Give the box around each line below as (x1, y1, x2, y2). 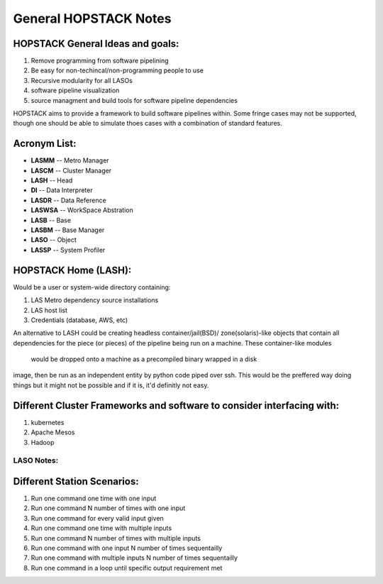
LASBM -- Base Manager (30, 226, 105, 234)
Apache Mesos (30, 428, 75, 436)
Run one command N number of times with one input (30, 504, 186, 512)
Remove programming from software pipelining (30, 57, 170, 65)
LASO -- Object (30, 236, 77, 244)
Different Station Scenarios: (13, 475, 139, 487)
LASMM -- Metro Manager (30, 156, 109, 165)
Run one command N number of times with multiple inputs (30, 534, 201, 542)
